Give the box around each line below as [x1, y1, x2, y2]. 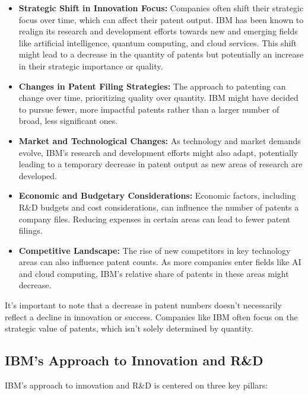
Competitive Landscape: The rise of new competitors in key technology [18, 244, 291, 256]
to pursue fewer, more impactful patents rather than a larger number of [18, 103, 280, 115]
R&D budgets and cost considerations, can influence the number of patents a [18, 200, 299, 213]
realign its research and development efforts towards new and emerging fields [18, 25, 298, 37]
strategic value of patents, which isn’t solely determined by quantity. [5, 322, 253, 335]
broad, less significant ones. [18, 114, 118, 127]
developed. [18, 169, 57, 181]
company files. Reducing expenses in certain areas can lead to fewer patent [18, 212, 291, 225]
